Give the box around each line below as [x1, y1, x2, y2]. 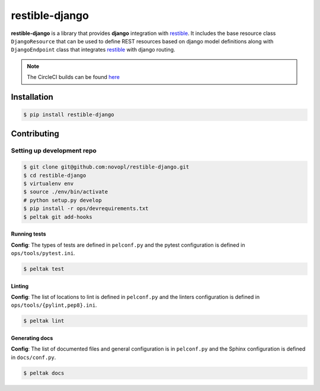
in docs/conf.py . [11, 354, 56, 361]
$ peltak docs [23, 370, 65, 376]
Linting [11, 282, 29, 290]
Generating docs [11, 334, 53, 341]
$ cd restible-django [23, 172, 87, 179]
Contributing [11, 128, 59, 139]
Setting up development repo [11, 147, 97, 155]
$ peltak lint [23, 317, 65, 325]
